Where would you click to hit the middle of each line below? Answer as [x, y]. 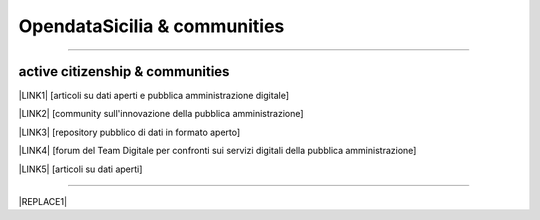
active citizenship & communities [124, 71]
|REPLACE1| [43, 202]
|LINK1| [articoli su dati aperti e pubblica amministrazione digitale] [154, 96]
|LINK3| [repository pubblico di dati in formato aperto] [129, 132]
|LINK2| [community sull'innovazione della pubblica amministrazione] [161, 114]
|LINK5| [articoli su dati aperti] [80, 169]
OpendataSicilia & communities [151, 26]
